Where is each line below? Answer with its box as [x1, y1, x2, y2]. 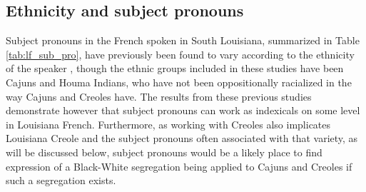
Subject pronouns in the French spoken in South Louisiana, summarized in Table [6, 33, 360, 48]
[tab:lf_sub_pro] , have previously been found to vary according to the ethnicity [6, 46, 355, 61]
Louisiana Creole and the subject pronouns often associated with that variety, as [6, 131, 358, 146]
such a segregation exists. [6, 173, 116, 188]
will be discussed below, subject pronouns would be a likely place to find [6, 144, 322, 159]
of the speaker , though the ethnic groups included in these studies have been [6, 61, 344, 76]
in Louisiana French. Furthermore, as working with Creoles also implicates [6, 116, 331, 131]
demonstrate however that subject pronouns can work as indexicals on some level [6, 103, 360, 118]
